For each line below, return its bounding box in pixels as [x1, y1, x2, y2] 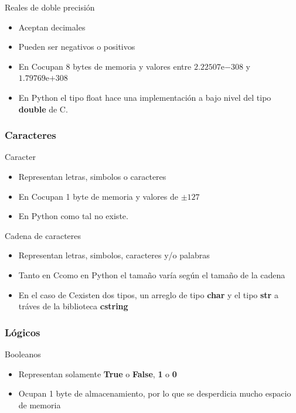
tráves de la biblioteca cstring [18, 300, 128, 312]
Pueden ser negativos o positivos [18, 40, 135, 53]
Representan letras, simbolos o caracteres [18, 170, 166, 182]
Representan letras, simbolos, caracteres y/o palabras [18, 249, 210, 261]
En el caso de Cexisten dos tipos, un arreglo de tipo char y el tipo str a [18, 288, 278, 301]
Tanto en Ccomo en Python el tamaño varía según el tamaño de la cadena [18, 268, 285, 281]
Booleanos [5, 347, 41, 360]
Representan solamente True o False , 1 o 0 [18, 367, 177, 380]
